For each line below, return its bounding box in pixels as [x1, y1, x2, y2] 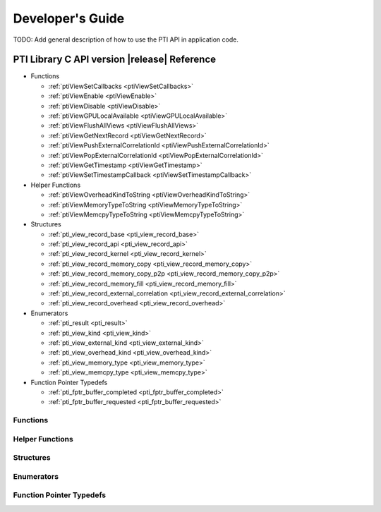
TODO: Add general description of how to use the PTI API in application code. [13, 35, 239, 44]
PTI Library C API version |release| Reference [13, 54, 217, 66]
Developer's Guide [13, 11, 125, 26]
